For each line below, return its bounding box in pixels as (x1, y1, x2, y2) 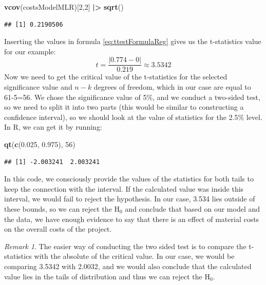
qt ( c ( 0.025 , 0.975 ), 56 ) (4, 139, 75, 149)
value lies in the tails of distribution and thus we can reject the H (4, 271, 210, 281)
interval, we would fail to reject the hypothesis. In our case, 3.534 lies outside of (4, 193, 255, 204)
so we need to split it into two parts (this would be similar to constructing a (4, 101, 244, 112)
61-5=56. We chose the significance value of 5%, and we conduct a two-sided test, (4, 91, 260, 102)
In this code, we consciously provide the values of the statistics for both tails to (4, 173, 254, 184)
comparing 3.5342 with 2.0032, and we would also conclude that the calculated (4, 260, 252, 271)
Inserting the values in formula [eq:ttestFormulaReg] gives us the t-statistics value (4, 36, 261, 47)
